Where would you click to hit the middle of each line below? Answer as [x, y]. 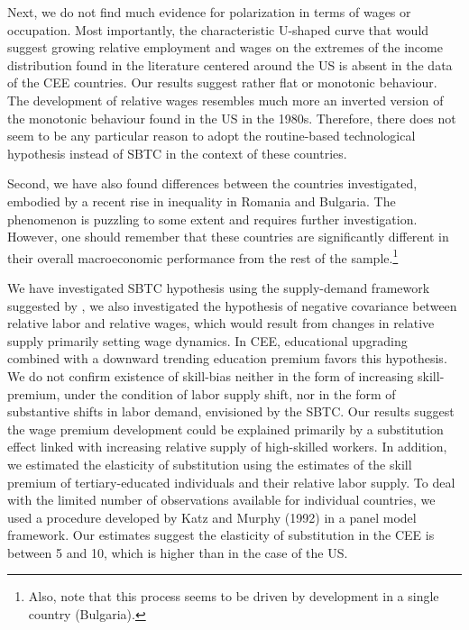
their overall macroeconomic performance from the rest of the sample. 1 [203, 256]
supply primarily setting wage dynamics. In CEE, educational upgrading [207, 340]
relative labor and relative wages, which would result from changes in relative [221, 323]
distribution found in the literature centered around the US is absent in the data [230, 64]
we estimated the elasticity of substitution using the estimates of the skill [210, 464]
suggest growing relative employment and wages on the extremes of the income [225, 47]
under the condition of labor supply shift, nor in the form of [230, 393]
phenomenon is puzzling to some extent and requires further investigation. [212, 219]
